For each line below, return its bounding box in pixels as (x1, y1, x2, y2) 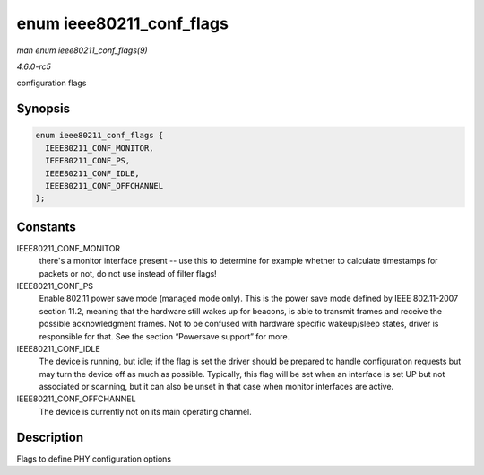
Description (16, 429, 84, 444)
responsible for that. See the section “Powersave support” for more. (39, 330, 290, 341)
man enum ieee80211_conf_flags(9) (16, 45, 148, 56)
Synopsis (16, 101, 71, 117)
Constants (16, 219, 76, 234)
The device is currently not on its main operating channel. (39, 406, 252, 417)
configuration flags (16, 77, 87, 89)
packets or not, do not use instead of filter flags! (39, 268, 217, 278)
